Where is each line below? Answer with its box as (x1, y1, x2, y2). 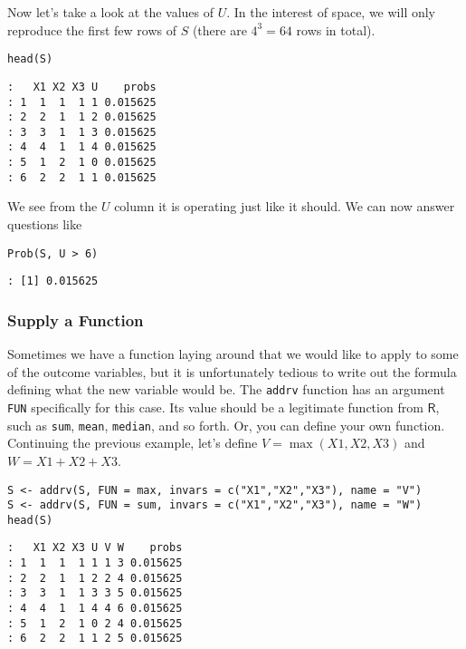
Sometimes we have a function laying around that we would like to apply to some (7, 344, 459, 363)
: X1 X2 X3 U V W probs (7, 541, 183, 555)
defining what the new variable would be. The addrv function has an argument (7, 380, 445, 399)
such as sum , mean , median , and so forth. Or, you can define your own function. (7, 415, 445, 434)
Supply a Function (7, 308, 144, 331)
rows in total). (296, 20, 376, 39)
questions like (7, 215, 82, 234)
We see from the (7, 197, 98, 216)
